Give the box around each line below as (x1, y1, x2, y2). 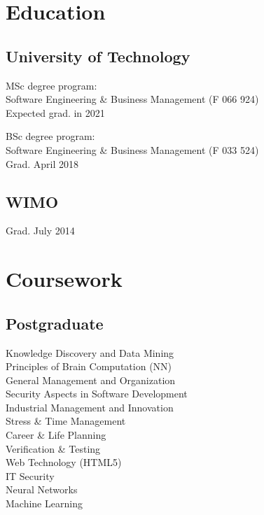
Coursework (6, 264, 123, 293)
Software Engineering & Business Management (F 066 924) (6, 92, 259, 106)
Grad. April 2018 (6, 156, 79, 171)
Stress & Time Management (6, 414, 126, 428)
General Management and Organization (6, 372, 176, 387)
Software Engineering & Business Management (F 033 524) (6, 142, 259, 157)
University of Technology (6, 45, 190, 66)
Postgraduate (6, 312, 104, 334)
